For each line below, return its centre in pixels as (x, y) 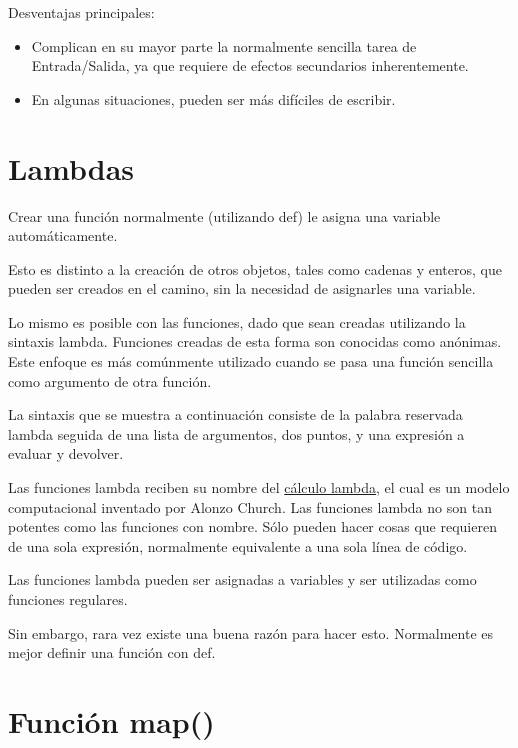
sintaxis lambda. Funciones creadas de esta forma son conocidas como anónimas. (255, 341)
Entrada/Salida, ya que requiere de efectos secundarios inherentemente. (250, 65)
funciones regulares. (68, 599)
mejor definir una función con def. (112, 652)
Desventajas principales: (81, 12)
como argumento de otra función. (110, 380)
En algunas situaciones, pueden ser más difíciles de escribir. (213, 98)
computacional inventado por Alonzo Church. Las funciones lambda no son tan (250, 506)
